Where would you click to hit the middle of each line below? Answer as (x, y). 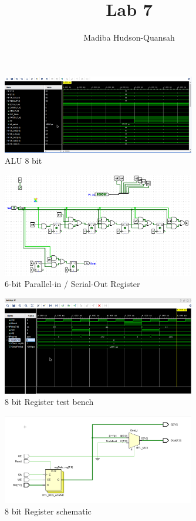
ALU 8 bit (23, 161)
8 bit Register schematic (48, 511)
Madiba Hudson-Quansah (129, 37)
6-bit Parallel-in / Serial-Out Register (72, 284)
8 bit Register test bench (49, 402)
